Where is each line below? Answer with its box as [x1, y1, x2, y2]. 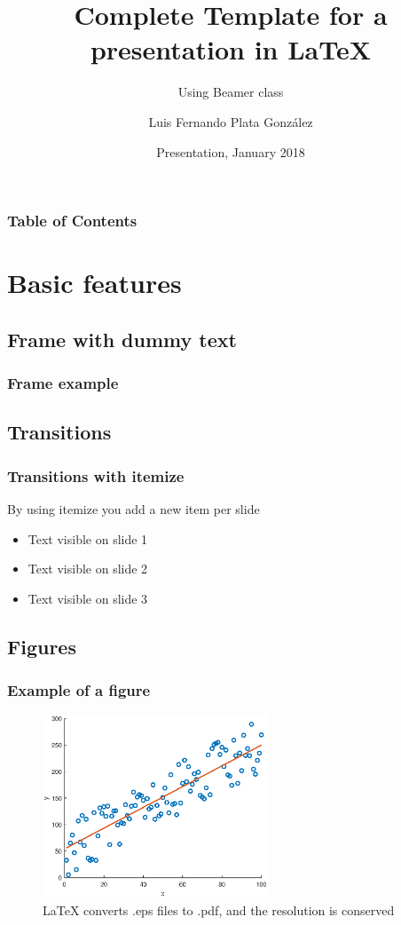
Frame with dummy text [7, 325, 237, 352]
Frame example [7, 372, 119, 394]
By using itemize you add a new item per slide [7, 500, 260, 518]
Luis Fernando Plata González [148, 112, 313, 130]
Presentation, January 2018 [156, 142, 305, 161]
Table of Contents [7, 210, 138, 232]
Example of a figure [7, 679, 151, 701]
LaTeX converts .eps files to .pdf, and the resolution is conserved [43, 900, 395, 919]
